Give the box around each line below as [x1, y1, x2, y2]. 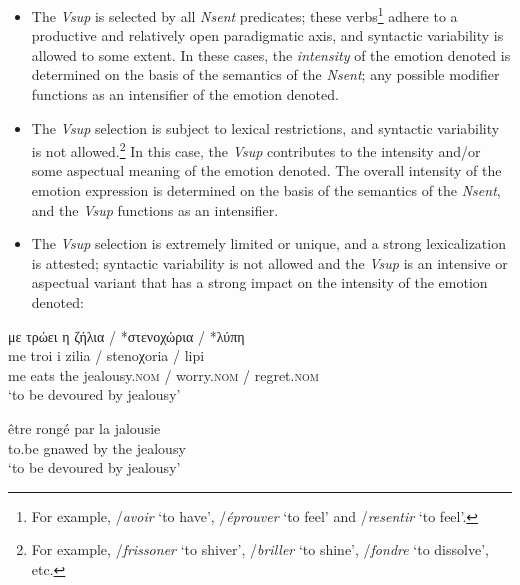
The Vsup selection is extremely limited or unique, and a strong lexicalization [31, 233, 506, 254]
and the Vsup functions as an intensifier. [31, 199, 279, 220]
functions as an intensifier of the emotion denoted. [31, 84, 339, 105]
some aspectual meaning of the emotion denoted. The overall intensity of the [31, 160, 502, 181]
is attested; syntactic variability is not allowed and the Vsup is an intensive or [31, 252, 508, 273]
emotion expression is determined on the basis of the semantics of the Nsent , [31, 180, 501, 201]
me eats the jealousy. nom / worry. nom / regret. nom [8, 364, 319, 385]
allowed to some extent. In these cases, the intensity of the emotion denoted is [31, 44, 511, 65]
